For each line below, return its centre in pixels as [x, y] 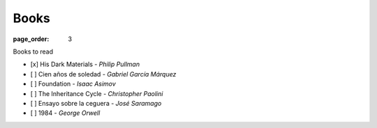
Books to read [33, 51]
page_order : [31, 39]
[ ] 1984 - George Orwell [65, 113]
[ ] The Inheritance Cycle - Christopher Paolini [97, 93]
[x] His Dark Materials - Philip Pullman [85, 64]
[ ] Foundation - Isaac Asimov [73, 84]
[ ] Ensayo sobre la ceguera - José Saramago [96, 103]
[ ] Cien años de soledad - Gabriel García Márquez [103, 74]
